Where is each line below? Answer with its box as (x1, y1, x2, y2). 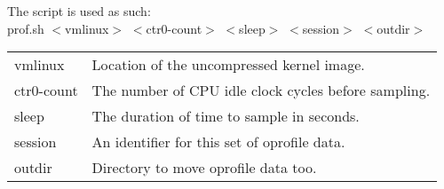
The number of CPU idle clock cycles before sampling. (91, 80, 431, 101)
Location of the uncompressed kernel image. (91, 54, 365, 75)
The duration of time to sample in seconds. (91, 106, 360, 127)
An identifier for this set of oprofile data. (91, 131, 345, 153)
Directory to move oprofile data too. (91, 157, 317, 178)
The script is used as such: (7, 2, 151, 20)
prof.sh (7, 19, 44, 37)
